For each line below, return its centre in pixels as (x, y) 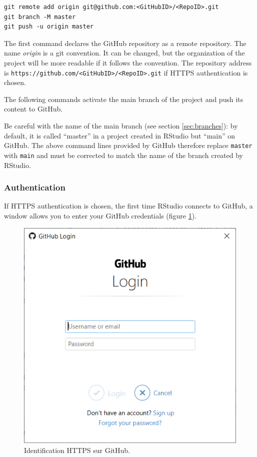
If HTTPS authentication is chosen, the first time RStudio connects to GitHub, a (128, 206)
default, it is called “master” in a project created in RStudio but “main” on (120, 135)
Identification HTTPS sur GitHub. (77, 450)
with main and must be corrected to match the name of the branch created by (124, 155)
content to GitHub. (33, 109)
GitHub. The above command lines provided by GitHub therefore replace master (128, 145)
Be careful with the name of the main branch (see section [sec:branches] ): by (121, 125)
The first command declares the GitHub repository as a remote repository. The (125, 43)
